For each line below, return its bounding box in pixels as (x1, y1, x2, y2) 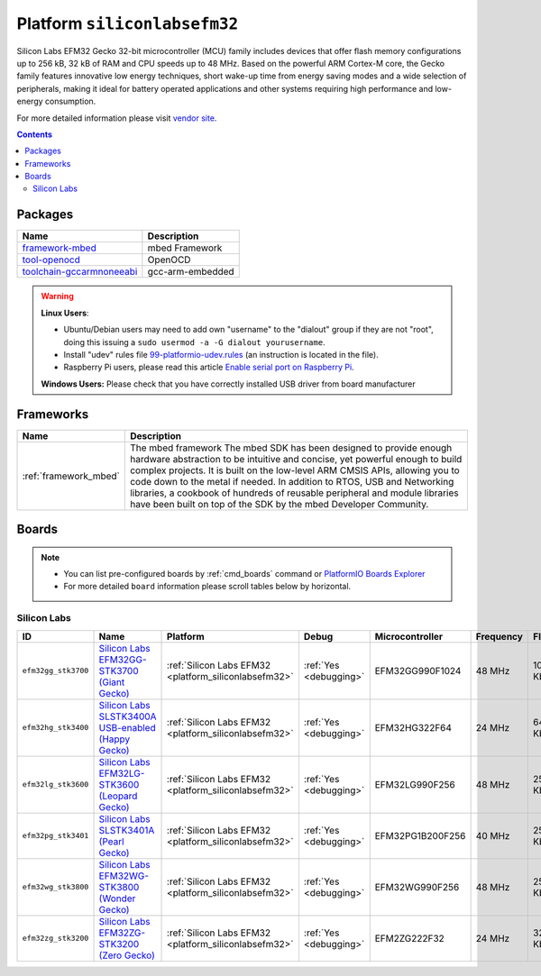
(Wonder (98, 892, 136, 905)
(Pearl (98, 835, 125, 847)
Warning (41, 291, 74, 302)
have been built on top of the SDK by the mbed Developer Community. (129, 497, 429, 510)
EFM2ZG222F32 (374, 932, 445, 944)
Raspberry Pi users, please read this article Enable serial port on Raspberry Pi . (63, 361, 355, 373)
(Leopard (98, 789, 138, 802)
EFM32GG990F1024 (374, 664, 462, 677)
